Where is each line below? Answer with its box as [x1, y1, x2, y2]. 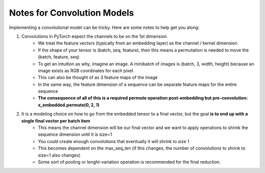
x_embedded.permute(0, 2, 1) [38, 102, 100, 108]
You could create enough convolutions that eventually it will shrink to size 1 [38, 138, 189, 144]
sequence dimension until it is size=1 [38, 131, 112, 137]
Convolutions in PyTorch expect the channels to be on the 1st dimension [21, 33, 167, 39]
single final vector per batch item [21, 118, 90, 124]
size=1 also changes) [38, 152, 80, 158]
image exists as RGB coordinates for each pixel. [38, 68, 134, 74]
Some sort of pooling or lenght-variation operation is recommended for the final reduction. [38, 159, 221, 165]
